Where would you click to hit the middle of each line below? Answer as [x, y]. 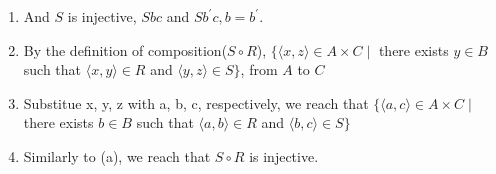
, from [259, 69]
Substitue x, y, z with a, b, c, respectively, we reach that [196, 102]
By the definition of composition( [125, 49]
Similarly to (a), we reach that [117, 155]
